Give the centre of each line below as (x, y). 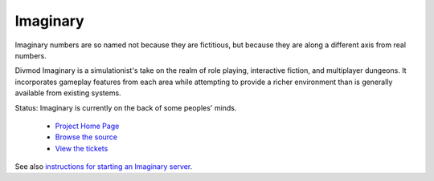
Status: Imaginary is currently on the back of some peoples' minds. (126, 107)
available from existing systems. (68, 93)
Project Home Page (87, 126)
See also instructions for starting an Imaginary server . (104, 167)
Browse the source (86, 137)
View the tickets (82, 148)
